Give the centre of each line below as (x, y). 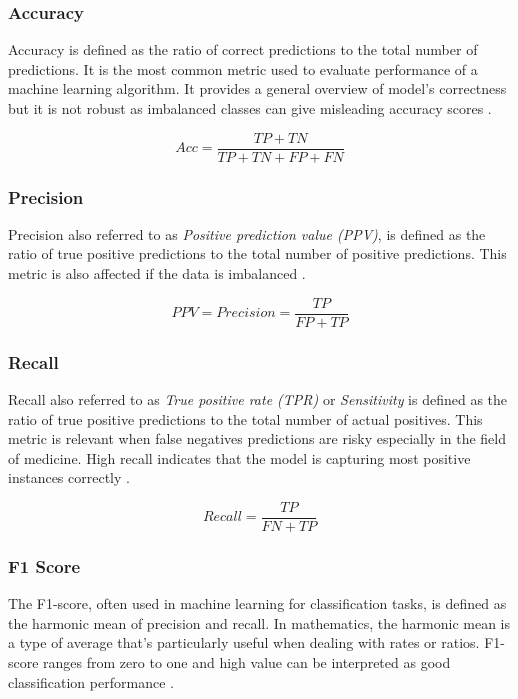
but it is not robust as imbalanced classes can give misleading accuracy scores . (250, 108)
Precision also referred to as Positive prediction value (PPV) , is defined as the (247, 233)
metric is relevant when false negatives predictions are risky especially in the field (257, 438)
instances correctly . (69, 477)
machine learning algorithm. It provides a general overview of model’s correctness (257, 88)
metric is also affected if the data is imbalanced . (157, 273)
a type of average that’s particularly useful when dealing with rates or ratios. (244, 642)
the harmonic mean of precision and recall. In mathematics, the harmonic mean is (259, 622)
